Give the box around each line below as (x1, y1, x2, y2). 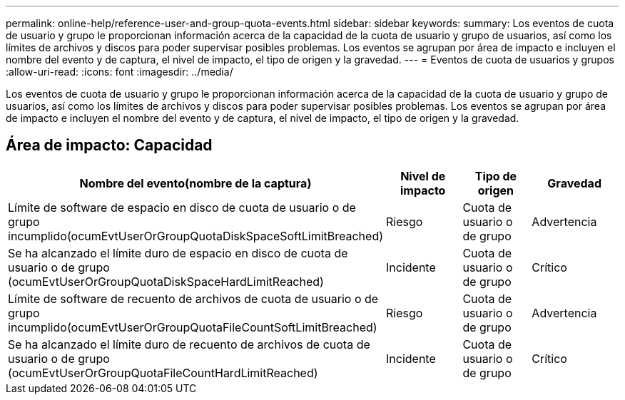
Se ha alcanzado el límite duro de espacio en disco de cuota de (8, 245, 348, 260)
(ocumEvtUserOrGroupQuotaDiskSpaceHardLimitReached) (8, 274, 324, 289)
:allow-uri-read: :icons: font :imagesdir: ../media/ (6, 66, 233, 78)
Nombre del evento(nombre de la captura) (79, 175, 312, 190)
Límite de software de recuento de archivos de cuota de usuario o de (8, 291, 379, 306)
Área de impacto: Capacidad (6, 136, 213, 155)
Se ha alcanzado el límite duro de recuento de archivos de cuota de (8, 337, 370, 352)
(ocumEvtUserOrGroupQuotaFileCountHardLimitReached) (8, 365, 318, 380)
